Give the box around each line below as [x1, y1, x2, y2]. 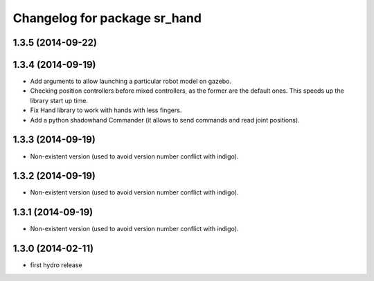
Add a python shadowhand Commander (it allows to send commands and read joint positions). [30, 116, 301, 124]
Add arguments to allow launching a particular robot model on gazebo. [30, 77, 232, 86]
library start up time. [30, 96, 88, 105]
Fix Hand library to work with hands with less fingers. [30, 106, 182, 114]
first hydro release [30, 261, 82, 269]
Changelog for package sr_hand [12, 10, 202, 26]
